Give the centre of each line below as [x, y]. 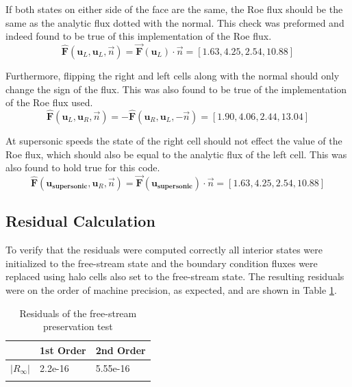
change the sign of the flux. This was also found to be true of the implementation [176, 89]
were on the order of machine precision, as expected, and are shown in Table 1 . [171, 289]
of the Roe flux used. [49, 102]
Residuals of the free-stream [78, 313]
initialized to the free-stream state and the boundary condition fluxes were [162, 263]
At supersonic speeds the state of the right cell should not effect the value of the [174, 140]
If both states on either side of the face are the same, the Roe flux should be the [174, 9]
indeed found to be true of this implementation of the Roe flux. [139, 36]
